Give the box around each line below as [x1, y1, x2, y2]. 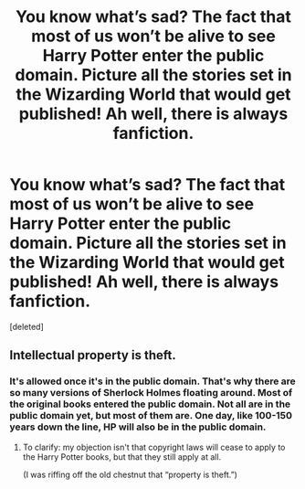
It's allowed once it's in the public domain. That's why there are [9, 375, 297, 388]
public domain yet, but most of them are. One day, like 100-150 [9, 409, 293, 422]
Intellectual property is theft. [9, 347, 176, 363]
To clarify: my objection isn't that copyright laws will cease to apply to [22, 441, 286, 452]
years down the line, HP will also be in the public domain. [9, 420, 267, 433]
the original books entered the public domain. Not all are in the [9, 398, 291, 410]
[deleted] [9, 321, 44, 332]
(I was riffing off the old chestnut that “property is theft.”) [22, 469, 237, 480]
